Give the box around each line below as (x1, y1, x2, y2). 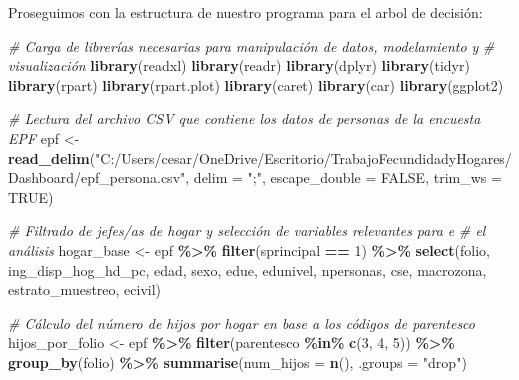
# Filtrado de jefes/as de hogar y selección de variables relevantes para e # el (8, 220, 486, 241)
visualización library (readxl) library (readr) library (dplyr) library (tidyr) (8, 55, 470, 76)
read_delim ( (8, 147, 96, 168)
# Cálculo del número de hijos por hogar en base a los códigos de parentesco (8, 312, 475, 333)
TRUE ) (8, 186, 54, 207)
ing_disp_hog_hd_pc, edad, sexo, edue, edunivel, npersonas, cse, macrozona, (8, 259, 487, 280)
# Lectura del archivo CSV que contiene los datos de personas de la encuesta (8, 108, 481, 129)
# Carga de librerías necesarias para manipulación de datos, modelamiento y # (8, 35, 495, 56)
